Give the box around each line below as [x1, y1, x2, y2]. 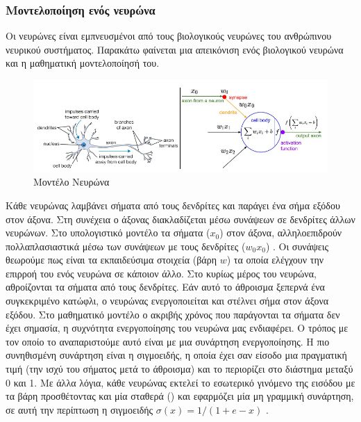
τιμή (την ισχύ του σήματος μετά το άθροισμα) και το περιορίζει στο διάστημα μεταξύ [6, 362, 353, 376]
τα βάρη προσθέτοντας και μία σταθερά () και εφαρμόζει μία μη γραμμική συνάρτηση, [6, 389, 354, 403]
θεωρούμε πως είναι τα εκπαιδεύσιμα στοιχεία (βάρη [6, 252, 217, 267]
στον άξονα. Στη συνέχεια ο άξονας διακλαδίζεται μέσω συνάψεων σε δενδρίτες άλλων [6, 211, 355, 226]
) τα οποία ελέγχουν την [226, 252, 324, 267]
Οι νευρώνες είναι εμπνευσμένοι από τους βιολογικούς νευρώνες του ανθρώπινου [6, 29, 332, 43]
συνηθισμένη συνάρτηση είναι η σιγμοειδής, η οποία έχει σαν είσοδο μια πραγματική [6, 348, 347, 362]
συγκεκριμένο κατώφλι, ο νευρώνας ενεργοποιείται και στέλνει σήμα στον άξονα [6, 293, 329, 308]
